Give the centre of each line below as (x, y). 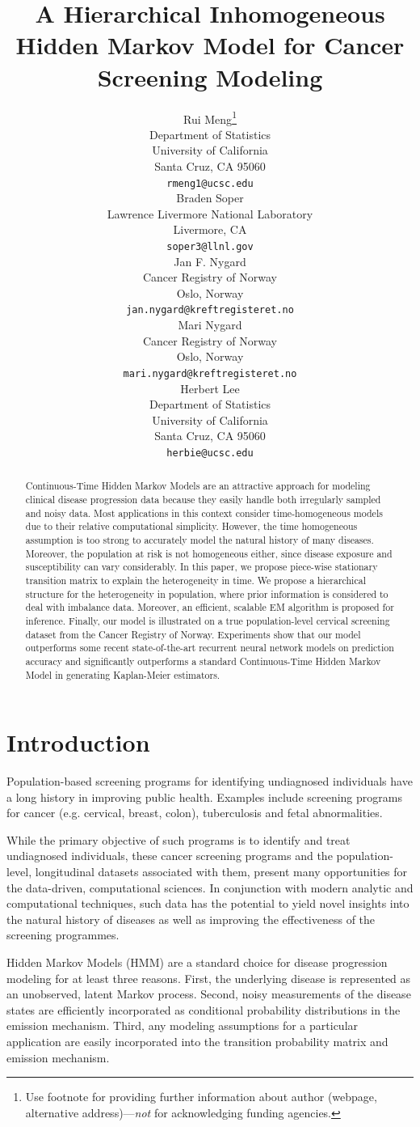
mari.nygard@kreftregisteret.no (210, 373)
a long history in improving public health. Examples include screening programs (204, 797)
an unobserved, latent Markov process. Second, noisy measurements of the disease (209, 994)
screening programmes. (63, 935)
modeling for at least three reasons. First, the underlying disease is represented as (209, 978)
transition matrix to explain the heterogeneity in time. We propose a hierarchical (195, 580)
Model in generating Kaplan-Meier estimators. (123, 674)
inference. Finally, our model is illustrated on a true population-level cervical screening (208, 620)
